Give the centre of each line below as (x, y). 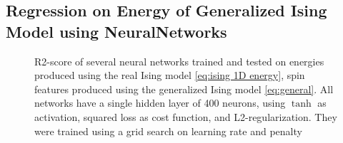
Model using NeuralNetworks (116, 31)
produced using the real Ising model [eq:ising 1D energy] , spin (170, 75)
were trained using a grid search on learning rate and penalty (168, 131)
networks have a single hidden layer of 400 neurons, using (160, 103)
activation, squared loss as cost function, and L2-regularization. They (186, 116)
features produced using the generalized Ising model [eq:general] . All (184, 89)
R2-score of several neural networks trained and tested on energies (179, 61)
